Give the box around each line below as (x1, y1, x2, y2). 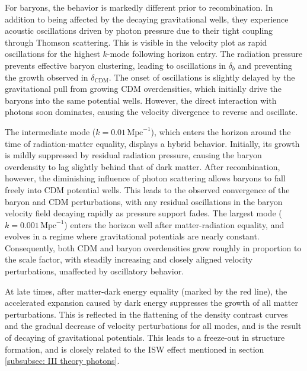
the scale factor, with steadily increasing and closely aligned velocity (5, 253, 253, 266)
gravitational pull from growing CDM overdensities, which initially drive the (5, 82, 282, 95)
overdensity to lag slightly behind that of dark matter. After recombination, (5, 160, 280, 172)
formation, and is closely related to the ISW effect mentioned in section (5, 343, 264, 355)
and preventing (238, 59, 292, 71)
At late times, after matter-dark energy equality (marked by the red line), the (5, 284, 287, 297)
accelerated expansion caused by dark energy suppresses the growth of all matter (5, 296, 298, 309)
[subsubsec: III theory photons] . (5, 354, 120, 367)
